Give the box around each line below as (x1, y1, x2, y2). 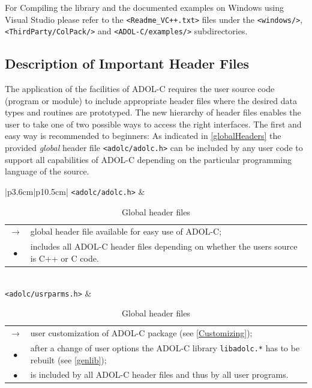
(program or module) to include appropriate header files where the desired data (5, 94, 297, 106)
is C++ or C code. (30, 251, 99, 264)
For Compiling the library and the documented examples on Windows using (5, 1, 284, 13)
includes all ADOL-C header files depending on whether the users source (30, 240, 298, 253)
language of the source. (5, 165, 89, 177)
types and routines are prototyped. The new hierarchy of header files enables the (5, 106, 301, 119)
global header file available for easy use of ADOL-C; (30, 225, 222, 238)
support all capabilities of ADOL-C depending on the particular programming (5, 153, 292, 165)
